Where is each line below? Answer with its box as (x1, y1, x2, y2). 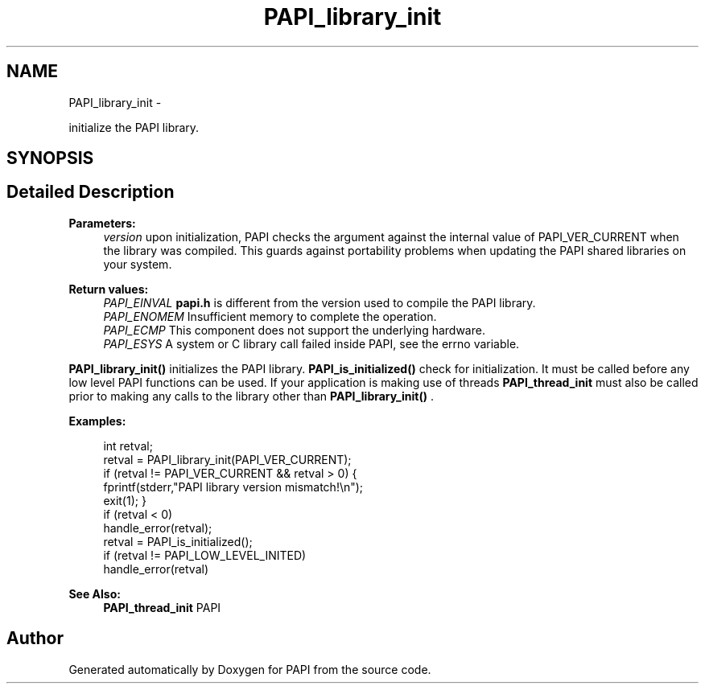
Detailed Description (6, 182, 175, 203)
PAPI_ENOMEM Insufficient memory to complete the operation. (103, 309, 437, 323)
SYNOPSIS (6, 148, 94, 169)
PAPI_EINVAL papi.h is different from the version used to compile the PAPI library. (103, 295, 536, 310)
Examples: (68, 413, 126, 428)
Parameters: (68, 216, 136, 230)
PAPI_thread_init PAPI (103, 600, 221, 614)
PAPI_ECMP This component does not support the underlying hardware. (103, 322, 485, 337)
